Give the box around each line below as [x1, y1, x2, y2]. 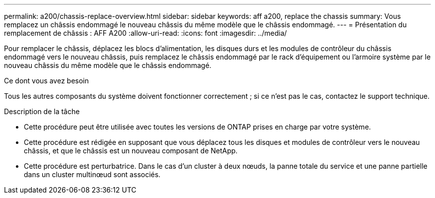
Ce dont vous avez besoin [4, 76, 89, 85]
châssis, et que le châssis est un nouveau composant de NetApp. [24, 146, 238, 155]
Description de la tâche [4, 107, 80, 116]
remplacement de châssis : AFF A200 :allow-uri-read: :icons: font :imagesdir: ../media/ [4, 29, 287, 37]
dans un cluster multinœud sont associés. [24, 170, 161, 179]
